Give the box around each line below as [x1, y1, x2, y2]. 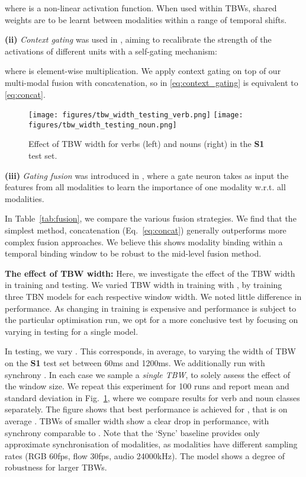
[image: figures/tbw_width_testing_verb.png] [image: [28, 111, 243, 120]
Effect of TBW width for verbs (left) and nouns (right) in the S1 [28, 137, 265, 150]
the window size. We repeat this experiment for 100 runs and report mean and [5, 380, 289, 392]
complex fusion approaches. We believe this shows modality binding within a [5, 235, 283, 248]
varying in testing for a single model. [5, 325, 138, 337]
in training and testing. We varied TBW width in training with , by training [5, 278, 282, 291]
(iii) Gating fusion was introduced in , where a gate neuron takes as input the [5, 169, 289, 181]
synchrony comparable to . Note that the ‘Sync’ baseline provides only [5, 426, 260, 438]
